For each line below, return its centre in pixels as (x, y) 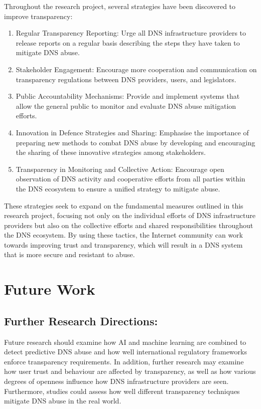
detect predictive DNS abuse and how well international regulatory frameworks (125, 352)
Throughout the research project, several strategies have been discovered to (120, 6)
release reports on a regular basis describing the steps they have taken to (128, 42)
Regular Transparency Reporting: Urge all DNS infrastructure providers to (131, 33)
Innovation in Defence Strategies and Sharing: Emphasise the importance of (132, 132)
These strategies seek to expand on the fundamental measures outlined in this (124, 205)
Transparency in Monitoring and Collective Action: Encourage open (120, 169)
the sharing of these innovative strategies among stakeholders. (111, 152)
